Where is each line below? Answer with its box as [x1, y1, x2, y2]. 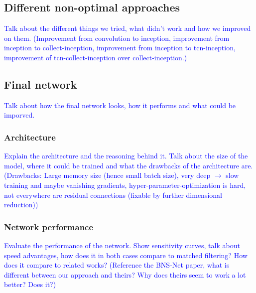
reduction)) [4, 199, 38, 210]
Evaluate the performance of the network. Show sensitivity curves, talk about [4, 240, 240, 250]
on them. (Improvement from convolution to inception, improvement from [4, 32, 230, 43]
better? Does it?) [4, 279, 56, 290]
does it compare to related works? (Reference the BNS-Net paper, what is [4, 260, 230, 270]
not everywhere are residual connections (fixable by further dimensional [4, 189, 222, 200]
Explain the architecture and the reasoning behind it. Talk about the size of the [4, 150, 248, 161]
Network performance [4, 220, 94, 233]
